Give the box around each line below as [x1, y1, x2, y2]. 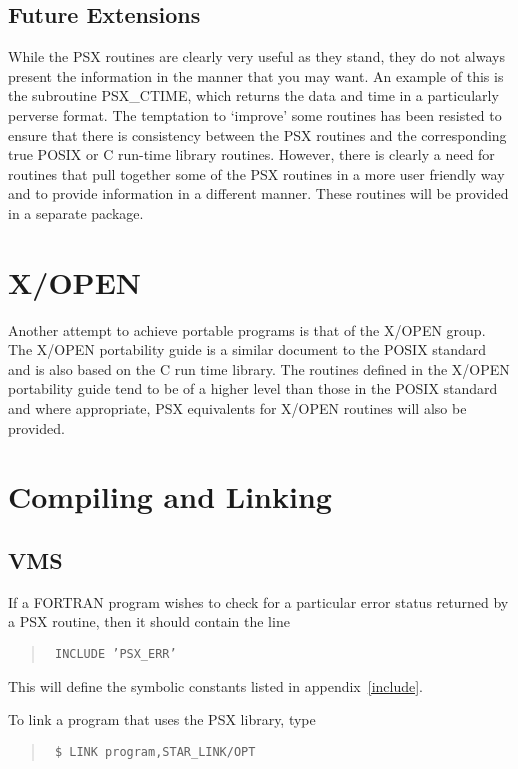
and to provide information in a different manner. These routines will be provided [8, 183, 509, 204]
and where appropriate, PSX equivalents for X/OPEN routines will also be [8, 398, 467, 419]
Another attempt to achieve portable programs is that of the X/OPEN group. [8, 319, 486, 340]
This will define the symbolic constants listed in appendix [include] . [8, 675, 423, 696]
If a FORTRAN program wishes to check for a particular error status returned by [8, 591, 509, 612]
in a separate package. [8, 202, 144, 223]
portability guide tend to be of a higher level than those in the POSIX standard [8, 378, 498, 399]
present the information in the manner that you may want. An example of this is [8, 65, 504, 86]
